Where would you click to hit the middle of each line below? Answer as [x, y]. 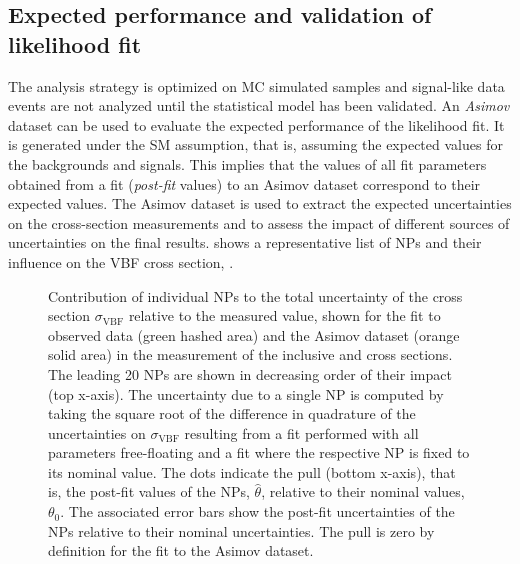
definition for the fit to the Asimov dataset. [181, 550]
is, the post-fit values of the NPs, [149, 491]
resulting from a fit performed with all [301, 432]
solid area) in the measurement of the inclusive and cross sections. [250, 354]
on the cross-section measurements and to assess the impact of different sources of [259, 222]
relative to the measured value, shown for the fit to [284, 315]
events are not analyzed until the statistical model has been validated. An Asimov [259, 105]
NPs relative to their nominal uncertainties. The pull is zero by [241, 530]
